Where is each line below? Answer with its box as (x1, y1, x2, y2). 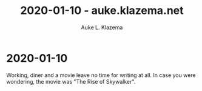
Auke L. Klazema (81, 24, 123, 31)
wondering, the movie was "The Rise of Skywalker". (6, 78, 136, 85)
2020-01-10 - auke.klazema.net (20, 4, 184, 18)
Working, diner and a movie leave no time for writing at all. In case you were (6, 71, 196, 79)
